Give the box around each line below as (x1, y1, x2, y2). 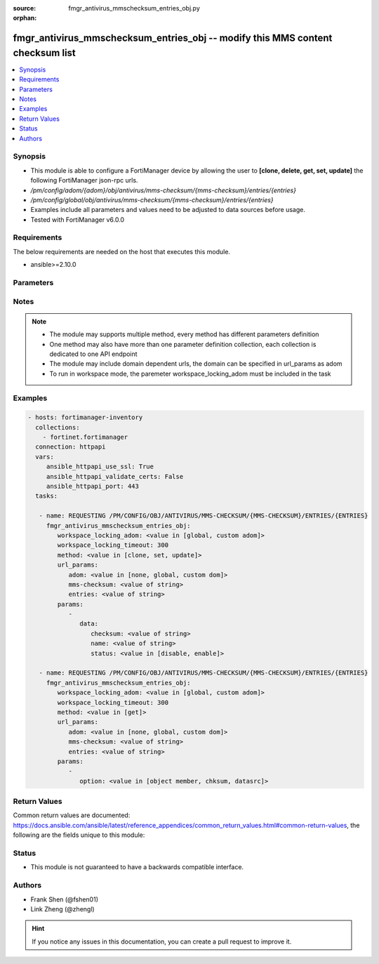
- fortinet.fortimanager (42, 433, 128, 442)
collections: (35, 423, 80, 431)
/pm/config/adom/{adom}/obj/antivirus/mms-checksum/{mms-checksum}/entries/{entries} (30, 186, 296, 194)
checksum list (13, 46, 77, 59)
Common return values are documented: (13, 811, 131, 819)
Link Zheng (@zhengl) (30, 904, 95, 913)
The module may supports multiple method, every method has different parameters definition (49, 330, 319, 338)
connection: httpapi (35, 443, 106, 451)
